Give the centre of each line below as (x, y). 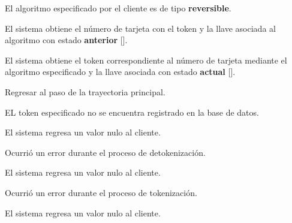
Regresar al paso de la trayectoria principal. (85, 91)
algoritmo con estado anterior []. (66, 40)
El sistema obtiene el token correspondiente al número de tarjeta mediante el (146, 60)
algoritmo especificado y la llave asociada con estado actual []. (120, 72)
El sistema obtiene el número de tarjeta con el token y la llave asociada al (140, 28)
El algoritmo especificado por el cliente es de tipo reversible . (118, 8)
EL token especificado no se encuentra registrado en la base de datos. (132, 112)
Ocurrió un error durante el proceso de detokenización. (105, 152)
